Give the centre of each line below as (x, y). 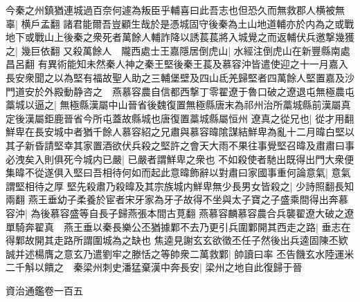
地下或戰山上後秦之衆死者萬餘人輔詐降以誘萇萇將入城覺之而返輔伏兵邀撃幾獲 (180, 37)
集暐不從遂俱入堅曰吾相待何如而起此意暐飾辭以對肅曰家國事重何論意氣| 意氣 (178, 172)
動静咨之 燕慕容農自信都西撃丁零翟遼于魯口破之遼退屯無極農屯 (209, 91)
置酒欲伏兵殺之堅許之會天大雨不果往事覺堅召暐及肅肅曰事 (223, 145)
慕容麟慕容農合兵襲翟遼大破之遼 (281, 213)
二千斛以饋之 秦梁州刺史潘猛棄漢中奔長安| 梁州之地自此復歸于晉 (154, 267)
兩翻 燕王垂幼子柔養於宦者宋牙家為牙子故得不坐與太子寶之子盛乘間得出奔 (172, 199)
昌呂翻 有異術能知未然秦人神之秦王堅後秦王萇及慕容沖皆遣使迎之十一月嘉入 (177, 64)
